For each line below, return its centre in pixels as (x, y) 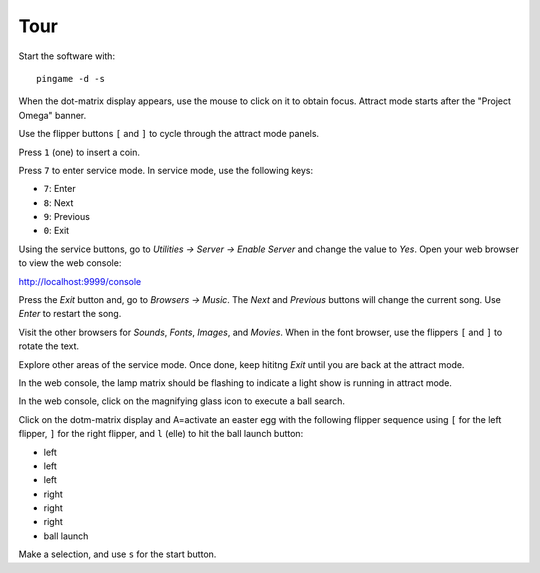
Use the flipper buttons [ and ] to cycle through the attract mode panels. (169, 134)
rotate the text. (49, 346)
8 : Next (58, 202)
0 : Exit (56, 231)
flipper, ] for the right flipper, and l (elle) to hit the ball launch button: (161, 434)
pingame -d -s (70, 78)
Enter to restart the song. (70, 314)
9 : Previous (66, 217)
